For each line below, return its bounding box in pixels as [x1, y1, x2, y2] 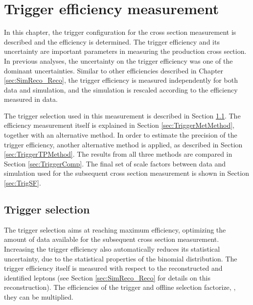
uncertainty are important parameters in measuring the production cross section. [4, 46, 247, 56]
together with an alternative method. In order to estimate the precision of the [4, 130, 237, 140]
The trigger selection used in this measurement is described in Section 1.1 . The [4, 110, 241, 120]
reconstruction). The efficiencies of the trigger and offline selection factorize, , [4, 282, 236, 292]
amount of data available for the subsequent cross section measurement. [4, 234, 219, 244]
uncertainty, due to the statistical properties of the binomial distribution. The [4, 253, 237, 263]
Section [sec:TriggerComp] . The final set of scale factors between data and [4, 158, 226, 168]
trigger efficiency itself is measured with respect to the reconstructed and [4, 263, 223, 273]
